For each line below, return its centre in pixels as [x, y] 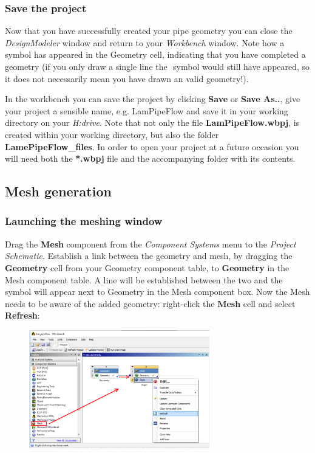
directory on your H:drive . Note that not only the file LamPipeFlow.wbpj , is [152, 123]
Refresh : [22, 315]
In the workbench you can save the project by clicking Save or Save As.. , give [153, 99]
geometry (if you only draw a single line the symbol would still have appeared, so [157, 66]
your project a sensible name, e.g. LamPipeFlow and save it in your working [147, 110]
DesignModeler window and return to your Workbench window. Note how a [145, 42]
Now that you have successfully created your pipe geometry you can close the [149, 31]
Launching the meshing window [84, 221]
